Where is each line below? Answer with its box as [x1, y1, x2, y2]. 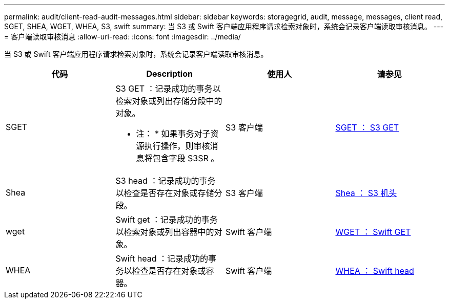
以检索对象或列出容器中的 [115, 227, 214, 237]
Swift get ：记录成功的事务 [115, 214, 218, 225]
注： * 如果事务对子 [136, 128, 211, 139]
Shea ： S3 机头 [335, 188, 397, 198]
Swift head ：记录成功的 [115, 253, 209, 264]
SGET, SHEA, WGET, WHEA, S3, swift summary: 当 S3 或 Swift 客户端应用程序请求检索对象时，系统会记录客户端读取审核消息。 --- [4, 22, 444, 31]
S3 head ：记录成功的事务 [115, 176, 216, 186]
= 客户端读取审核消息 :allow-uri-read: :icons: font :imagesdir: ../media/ [4, 32, 241, 41]
